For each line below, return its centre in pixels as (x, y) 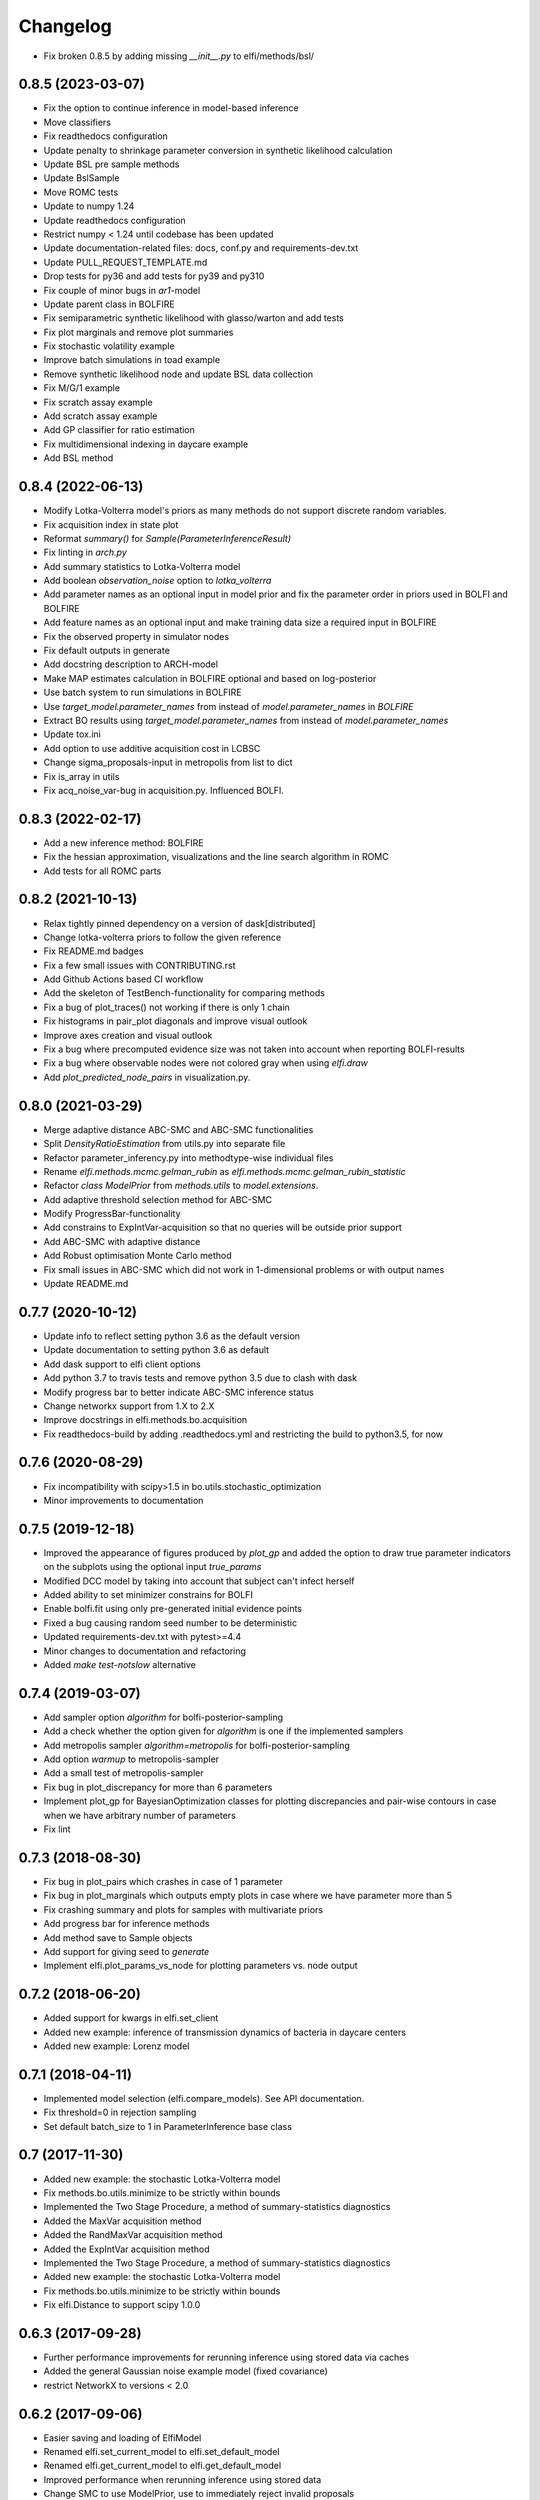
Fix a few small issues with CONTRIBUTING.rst (139, 965)
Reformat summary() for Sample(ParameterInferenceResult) (167, 538)
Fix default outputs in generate (106, 651)
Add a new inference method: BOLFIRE (123, 842)
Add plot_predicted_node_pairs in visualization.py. (147, 1077)
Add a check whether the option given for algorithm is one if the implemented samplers (223, 1731)
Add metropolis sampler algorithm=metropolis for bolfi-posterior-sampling (196, 1745)
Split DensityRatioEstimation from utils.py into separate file (164, 1144)
